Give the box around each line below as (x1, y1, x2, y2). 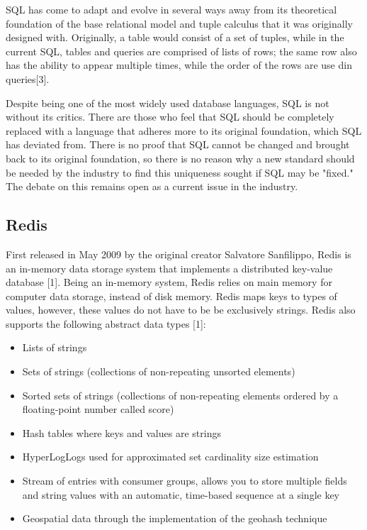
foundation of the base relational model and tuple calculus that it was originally (6, 16, 353, 31)
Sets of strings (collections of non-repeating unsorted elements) (22, 364, 295, 379)
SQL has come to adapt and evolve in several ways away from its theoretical (6, 2, 337, 16)
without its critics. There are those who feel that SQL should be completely (6, 109, 334, 124)
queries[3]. (6, 71, 50, 86)
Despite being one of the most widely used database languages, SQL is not (6, 95, 329, 110)
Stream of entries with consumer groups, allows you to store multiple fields (22, 473, 347, 488)
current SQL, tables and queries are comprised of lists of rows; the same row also (6, 43, 357, 58)
